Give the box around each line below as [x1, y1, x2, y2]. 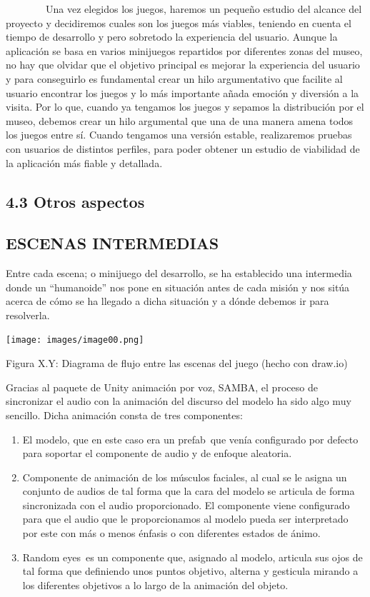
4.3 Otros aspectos [6, 190, 145, 212]
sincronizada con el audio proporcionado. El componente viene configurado [22, 497, 350, 512]
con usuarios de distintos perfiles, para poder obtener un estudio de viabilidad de [6, 141, 360, 156]
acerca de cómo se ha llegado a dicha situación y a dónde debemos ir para [6, 294, 329, 308]
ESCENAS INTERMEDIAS [6, 232, 219, 254]
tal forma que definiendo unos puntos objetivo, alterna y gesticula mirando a [22, 563, 359, 578]
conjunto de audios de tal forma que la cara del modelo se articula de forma [22, 483, 355, 498]
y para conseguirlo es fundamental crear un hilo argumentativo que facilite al [6, 71, 343, 86]
